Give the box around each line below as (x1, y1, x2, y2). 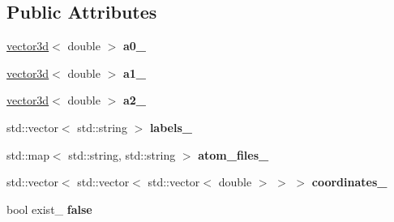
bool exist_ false (6, 200, 92, 217)
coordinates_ (311, 173, 388, 190)
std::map (6, 146, 49, 163)
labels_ (149, 118, 192, 135)
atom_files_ (198, 146, 269, 163)
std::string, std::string (68, 146, 176, 163)
